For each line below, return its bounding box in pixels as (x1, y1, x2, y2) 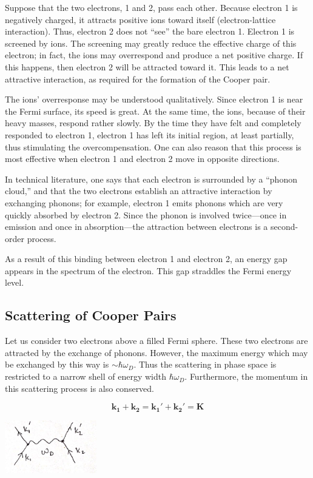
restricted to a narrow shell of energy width (5, 370, 166, 383)
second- (270, 220, 298, 233)
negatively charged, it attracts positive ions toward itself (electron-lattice (5, 13, 276, 25)
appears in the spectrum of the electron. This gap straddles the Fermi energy (5, 264, 292, 277)
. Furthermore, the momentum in (184, 370, 308, 383)
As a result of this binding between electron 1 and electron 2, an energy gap (5, 252, 288, 265)
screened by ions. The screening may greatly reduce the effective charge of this (5, 36, 297, 49)
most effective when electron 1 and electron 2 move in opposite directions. (5, 152, 280, 165)
